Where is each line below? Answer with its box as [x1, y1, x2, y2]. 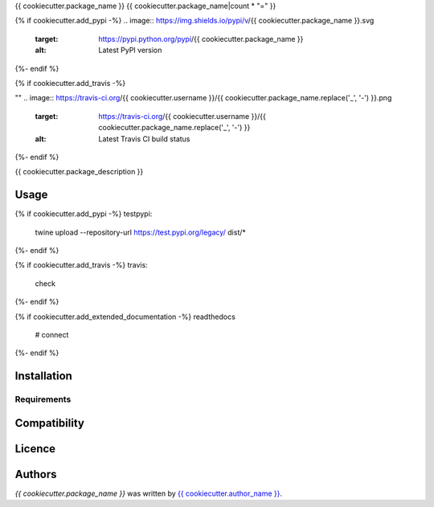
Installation [14, 370, 72, 383]
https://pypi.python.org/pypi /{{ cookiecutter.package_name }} [98, 34, 304, 43]
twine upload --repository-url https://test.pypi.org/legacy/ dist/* [35, 227, 247, 237]
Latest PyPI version [98, 45, 162, 55]
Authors [14, 467, 57, 481]
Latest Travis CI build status [98, 133, 190, 144]
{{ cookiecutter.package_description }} [14, 167, 144, 177]
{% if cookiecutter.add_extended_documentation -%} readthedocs [14, 312, 236, 321]
